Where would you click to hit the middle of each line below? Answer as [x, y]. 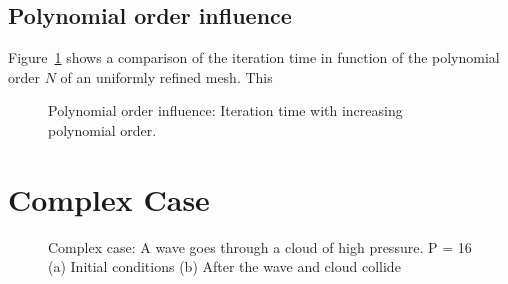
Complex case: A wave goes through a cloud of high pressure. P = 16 [260, 246]
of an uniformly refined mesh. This [166, 76]
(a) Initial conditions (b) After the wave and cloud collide [224, 266]
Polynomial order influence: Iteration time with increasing [225, 110]
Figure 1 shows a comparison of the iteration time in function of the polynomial [254, 57]
